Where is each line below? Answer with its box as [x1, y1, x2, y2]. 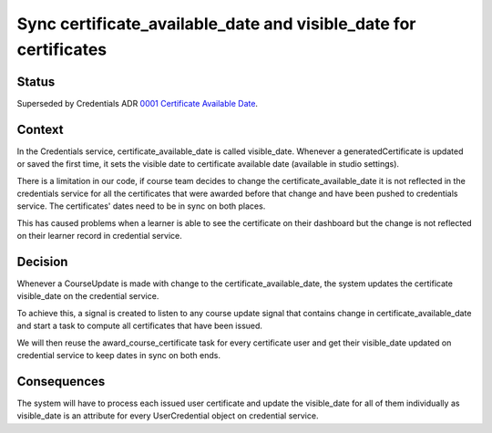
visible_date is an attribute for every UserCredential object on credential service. [16, 410, 319, 421]
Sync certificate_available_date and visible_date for [16, 14, 416, 34]
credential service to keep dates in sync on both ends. [16, 349, 220, 360]
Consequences [16, 374, 106, 389]
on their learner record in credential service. [16, 231, 182, 242]
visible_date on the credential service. [16, 291, 159, 302]
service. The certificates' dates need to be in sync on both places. [16, 201, 266, 211]
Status [16, 74, 56, 89]
